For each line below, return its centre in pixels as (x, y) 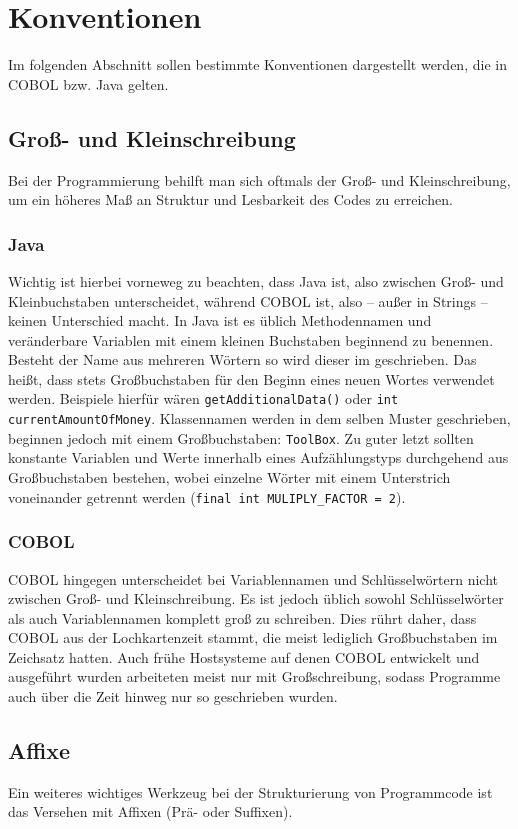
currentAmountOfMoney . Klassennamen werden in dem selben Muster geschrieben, (259, 418)
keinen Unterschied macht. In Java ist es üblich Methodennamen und (220, 320)
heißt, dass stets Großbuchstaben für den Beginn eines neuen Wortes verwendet (251, 378)
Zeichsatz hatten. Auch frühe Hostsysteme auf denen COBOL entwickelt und (244, 656)
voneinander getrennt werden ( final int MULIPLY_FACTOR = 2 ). (207, 496)
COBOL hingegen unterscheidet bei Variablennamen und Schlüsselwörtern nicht (253, 578)
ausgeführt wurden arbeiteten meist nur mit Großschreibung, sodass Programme (254, 676)
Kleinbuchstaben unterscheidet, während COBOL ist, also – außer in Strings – (248, 300)
